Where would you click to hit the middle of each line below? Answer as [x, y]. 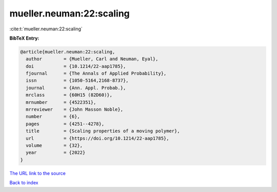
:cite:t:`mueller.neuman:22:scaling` [46, 29]
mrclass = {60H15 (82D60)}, [69, 95]
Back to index [24, 183]
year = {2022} [56, 153]
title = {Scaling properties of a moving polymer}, [103, 131]
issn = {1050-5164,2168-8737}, [77, 81]
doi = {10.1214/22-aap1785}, [76, 66]
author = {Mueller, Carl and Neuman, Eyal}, [92, 59]
